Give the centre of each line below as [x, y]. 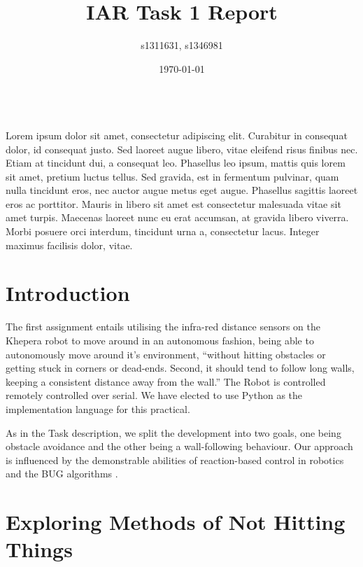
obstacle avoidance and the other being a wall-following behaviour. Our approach [179, 446]
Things [39, 549]
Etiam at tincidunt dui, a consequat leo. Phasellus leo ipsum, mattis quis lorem [176, 163]
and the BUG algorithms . [62, 474]
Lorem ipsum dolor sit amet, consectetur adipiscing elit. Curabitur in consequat [177, 135]
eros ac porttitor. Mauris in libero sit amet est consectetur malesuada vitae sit [173, 203]
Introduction [68, 293]
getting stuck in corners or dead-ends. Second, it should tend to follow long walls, [180, 368]
